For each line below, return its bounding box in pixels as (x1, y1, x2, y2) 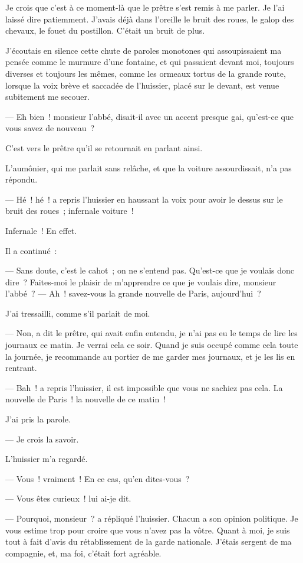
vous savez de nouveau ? (5, 122, 95, 134)
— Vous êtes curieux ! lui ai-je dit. (5, 492, 131, 505)
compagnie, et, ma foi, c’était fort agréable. (5, 546, 162, 559)
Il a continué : (5, 244, 57, 256)
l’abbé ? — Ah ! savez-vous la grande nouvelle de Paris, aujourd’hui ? (5, 287, 261, 300)
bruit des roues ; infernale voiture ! (5, 204, 134, 217)
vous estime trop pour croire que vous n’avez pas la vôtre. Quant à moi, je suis (5, 523, 290, 536)
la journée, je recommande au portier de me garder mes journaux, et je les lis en (5, 350, 295, 362)
